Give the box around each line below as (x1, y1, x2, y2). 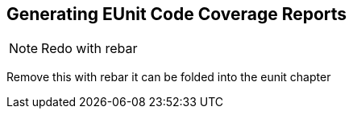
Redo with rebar (41, 40, 138, 57)
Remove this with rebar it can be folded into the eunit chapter (6, 70, 331, 84)
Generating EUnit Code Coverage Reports (6, 4, 347, 24)
